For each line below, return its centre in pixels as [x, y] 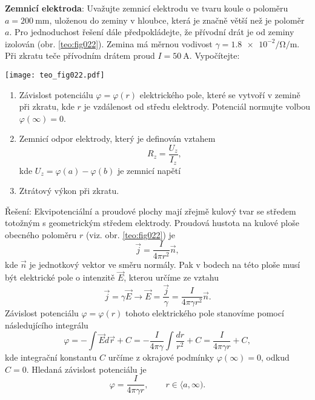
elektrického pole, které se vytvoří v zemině [220, 94]
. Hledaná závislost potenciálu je [86, 369]
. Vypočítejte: [214, 55]
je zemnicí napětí [149, 170]
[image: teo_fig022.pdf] [55, 75]
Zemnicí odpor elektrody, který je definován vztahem [117, 138]
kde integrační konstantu [51, 357]
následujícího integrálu [47, 325]
